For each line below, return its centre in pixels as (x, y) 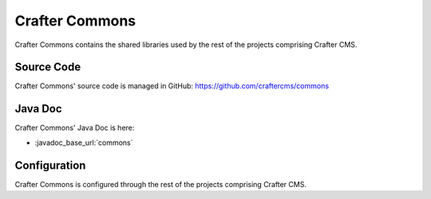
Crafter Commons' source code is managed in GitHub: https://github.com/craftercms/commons (172, 86)
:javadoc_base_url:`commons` (84, 142)
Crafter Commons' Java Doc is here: (75, 128)
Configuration (50, 165)
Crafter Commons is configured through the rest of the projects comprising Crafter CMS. (161, 184)
